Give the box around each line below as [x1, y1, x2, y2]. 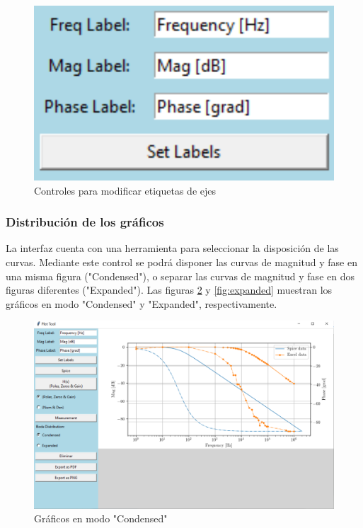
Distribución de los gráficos [6, 213, 164, 231]
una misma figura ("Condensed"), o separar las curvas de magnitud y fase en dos [6, 268, 355, 283]
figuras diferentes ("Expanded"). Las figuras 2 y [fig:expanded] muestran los [6, 282, 333, 297]
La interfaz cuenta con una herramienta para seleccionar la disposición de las [6, 241, 339, 256]
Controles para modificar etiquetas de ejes [34, 183, 216, 197]
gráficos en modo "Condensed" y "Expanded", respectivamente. [6, 296, 277, 311]
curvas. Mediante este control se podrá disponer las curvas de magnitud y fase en [6, 255, 357, 270]
